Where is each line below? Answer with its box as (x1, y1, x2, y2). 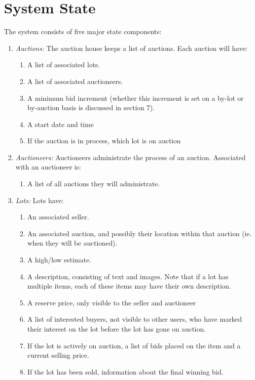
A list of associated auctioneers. (27, 76, 123, 86)
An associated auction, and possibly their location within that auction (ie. (27, 228, 252, 238)
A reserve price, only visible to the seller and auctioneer (27, 297, 196, 307)
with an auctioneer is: (15, 162, 81, 172)
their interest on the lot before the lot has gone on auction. (27, 324, 206, 334)
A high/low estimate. (27, 254, 91, 265)
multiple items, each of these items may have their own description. (27, 281, 231, 291)
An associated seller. (27, 211, 89, 222)
